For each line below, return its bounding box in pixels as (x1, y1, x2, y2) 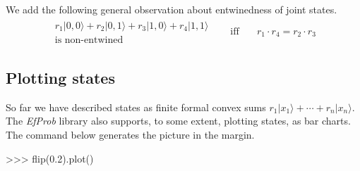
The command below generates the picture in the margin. (6, 127, 255, 142)
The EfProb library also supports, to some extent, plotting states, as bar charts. (6, 113, 351, 128)
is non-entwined (54, 34, 124, 45)
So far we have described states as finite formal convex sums (6, 99, 266, 114)
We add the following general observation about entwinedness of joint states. (6, 2, 337, 16)
